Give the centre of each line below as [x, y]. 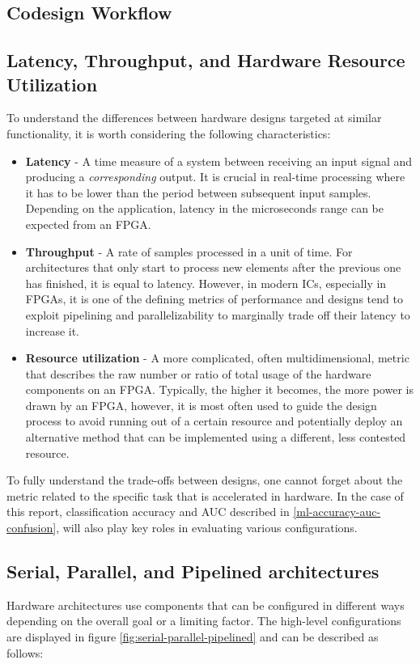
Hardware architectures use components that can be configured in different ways [206, 605]
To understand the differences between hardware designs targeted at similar [194, 118]
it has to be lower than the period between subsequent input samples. [198, 192]
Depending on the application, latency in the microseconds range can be [205, 208]
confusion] [32, 528]
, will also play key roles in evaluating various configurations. [207, 528]
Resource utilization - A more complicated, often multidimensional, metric [217, 358]
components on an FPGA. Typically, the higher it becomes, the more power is [219, 389]
